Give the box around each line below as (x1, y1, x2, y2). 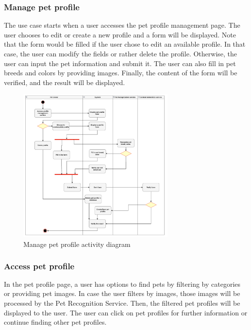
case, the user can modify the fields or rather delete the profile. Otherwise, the (4, 49, 237, 58)
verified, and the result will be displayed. (4, 77, 125, 87)
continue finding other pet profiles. (4, 317, 107, 327)
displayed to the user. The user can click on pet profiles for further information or (4, 307, 248, 317)
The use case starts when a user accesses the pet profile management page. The (4, 20, 240, 30)
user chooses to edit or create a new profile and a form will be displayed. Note (4, 29, 236, 39)
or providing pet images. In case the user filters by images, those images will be (4, 288, 240, 298)
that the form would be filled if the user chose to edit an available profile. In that (4, 39, 246, 49)
